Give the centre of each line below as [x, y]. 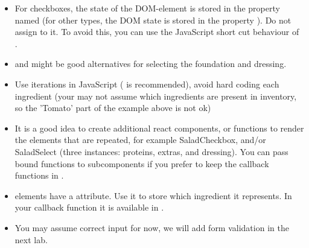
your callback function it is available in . [89, 207]
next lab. [31, 239]
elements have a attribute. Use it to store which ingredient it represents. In [153, 195]
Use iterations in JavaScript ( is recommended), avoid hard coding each [147, 84]
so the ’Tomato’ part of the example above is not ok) [113, 108]
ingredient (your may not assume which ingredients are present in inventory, [156, 96]
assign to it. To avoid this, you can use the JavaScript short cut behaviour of [157, 32]
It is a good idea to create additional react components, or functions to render [159, 128]
